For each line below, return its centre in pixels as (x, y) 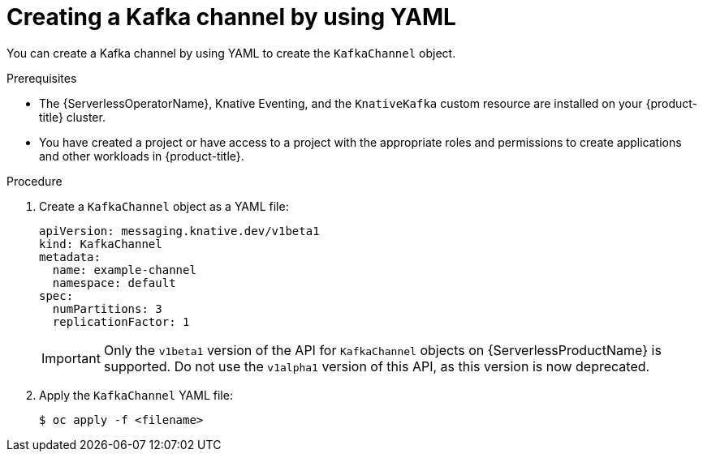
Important (71, 358)
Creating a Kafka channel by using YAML (231, 17)
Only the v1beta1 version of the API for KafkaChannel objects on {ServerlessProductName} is (382, 350)
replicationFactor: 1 (121, 321)
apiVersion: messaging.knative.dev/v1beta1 (179, 231)
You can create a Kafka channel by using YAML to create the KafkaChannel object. (231, 53)
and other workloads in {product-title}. (142, 156)
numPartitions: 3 (107, 308)
